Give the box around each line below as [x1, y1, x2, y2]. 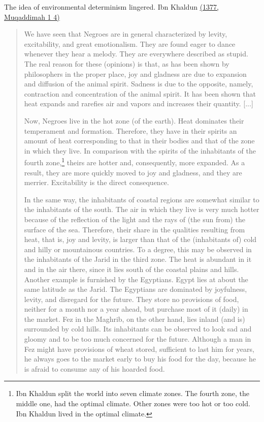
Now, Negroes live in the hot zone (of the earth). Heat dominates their [24, 115, 244, 126]
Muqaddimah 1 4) [4, 11, 60, 22]
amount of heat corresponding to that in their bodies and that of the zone [24, 135, 255, 146]
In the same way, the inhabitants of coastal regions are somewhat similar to [24, 194, 259, 204]
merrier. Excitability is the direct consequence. [24, 177, 169, 188]
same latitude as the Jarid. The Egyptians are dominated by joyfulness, [24, 284, 247, 294]
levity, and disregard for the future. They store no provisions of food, [24, 293, 239, 304]
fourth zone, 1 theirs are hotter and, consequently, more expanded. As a [24, 156, 245, 167]
